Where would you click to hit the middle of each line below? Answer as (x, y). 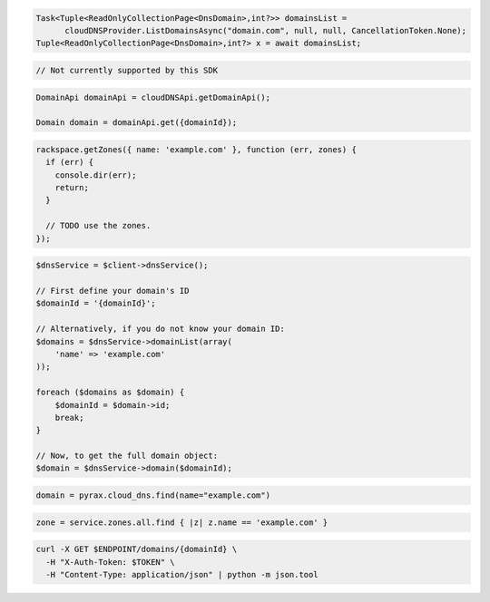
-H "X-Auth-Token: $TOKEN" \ (111, 562)
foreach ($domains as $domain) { (110, 393)
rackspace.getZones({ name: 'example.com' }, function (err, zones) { (196, 149)
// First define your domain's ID (113, 291)
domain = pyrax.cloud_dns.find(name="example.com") (153, 495)
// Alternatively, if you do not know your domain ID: (160, 329)
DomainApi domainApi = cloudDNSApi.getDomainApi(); (153, 97)
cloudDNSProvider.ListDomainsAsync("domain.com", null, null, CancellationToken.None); (266, 30)
